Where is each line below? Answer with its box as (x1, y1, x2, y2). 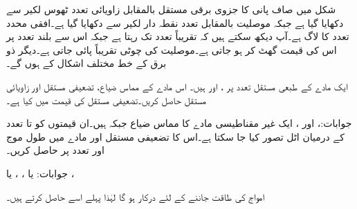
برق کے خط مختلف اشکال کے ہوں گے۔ (6, 56, 167, 70)
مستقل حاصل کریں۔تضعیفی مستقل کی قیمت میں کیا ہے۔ (6, 92, 206, 107)
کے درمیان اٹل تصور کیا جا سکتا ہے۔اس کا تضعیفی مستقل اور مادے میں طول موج (6, 129, 345, 143)
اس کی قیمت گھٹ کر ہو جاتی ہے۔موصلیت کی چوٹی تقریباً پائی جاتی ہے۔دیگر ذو (6, 42, 337, 57)
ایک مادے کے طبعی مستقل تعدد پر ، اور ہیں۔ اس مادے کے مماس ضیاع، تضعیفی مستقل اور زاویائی (6, 79, 348, 93)
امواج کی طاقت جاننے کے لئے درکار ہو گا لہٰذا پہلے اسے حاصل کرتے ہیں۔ (6, 189, 264, 203)
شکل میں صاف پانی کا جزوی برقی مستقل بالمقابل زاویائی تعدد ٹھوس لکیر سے (6, 2, 336, 16)
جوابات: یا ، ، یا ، (6, 166, 75, 180)
